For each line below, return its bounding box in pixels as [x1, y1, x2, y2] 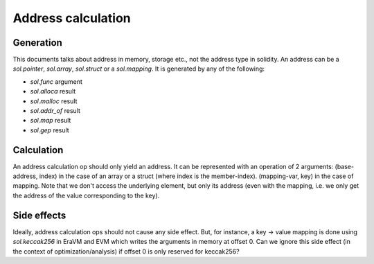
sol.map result [30, 116, 71, 125]
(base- [335, 162, 355, 170]
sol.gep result [30, 125, 69, 134]
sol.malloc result [30, 97, 78, 105]
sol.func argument [30, 77, 82, 86]
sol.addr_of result [30, 107, 81, 115]
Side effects [12, 209, 66, 221]
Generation [12, 37, 62, 49]
